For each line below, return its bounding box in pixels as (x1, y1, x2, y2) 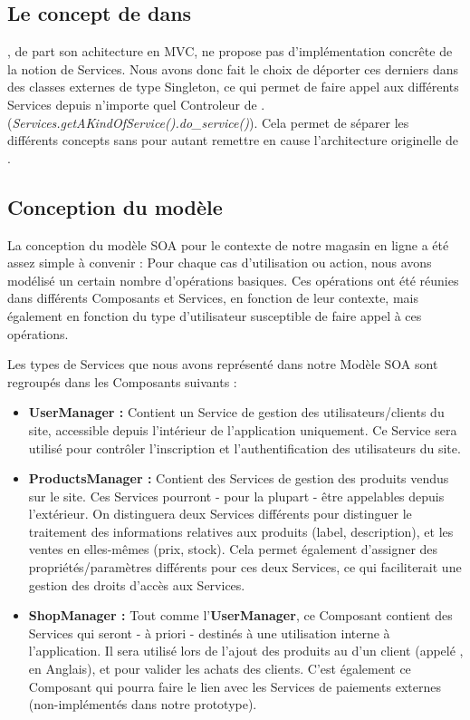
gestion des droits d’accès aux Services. (28, 575, 245, 594)
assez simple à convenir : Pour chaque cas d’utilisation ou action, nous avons (7, 253, 432, 272)
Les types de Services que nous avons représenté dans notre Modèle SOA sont (7, 355, 438, 374)
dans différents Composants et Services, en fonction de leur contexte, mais (7, 288, 418, 307)
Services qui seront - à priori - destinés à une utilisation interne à (28, 623, 390, 642)
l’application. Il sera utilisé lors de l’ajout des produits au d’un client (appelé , (28, 641, 464, 660)
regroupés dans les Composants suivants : (7, 372, 237, 391)
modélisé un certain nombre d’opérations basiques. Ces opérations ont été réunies (7, 270, 459, 289)
